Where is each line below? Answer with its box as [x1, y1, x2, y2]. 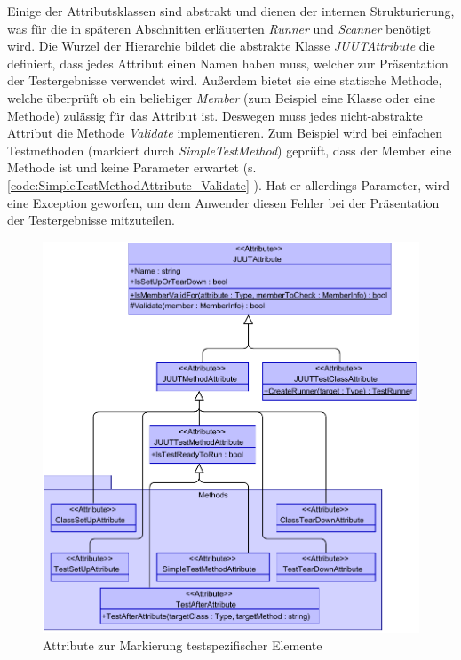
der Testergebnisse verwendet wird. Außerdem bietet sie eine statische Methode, [7, 71, 442, 90]
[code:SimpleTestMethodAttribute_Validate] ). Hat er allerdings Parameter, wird [7, 175, 450, 194]
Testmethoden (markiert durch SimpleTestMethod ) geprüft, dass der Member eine [7, 140, 452, 159]
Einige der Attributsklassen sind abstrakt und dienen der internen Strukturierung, [7, 2, 455, 20]
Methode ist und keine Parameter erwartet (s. [7, 158, 257, 177]
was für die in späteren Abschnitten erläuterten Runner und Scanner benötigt [7, 19, 432, 37]
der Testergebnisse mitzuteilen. [7, 211, 175, 229]
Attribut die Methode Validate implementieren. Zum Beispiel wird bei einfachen [7, 123, 442, 142]
